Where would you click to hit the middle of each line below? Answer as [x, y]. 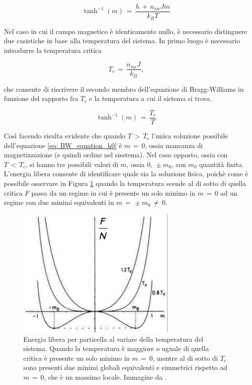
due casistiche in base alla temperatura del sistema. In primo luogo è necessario [122, 41]
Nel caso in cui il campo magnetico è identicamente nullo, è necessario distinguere [126, 31]
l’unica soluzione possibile [190, 136]
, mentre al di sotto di [185, 358]
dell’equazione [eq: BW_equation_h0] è [63, 145]
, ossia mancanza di [174, 145]
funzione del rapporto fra [41, 98]
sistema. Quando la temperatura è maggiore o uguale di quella [116, 348]
